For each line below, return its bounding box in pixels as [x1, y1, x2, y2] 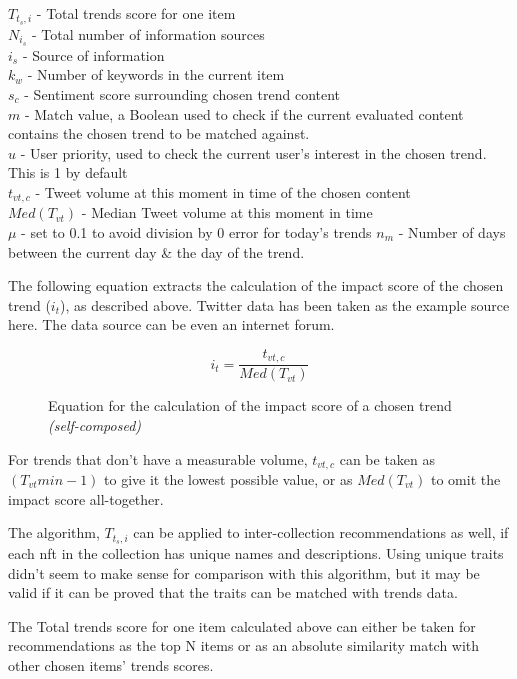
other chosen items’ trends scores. [8, 655, 214, 676]
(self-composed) [48, 414, 142, 435]
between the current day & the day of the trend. [8, 241, 305, 262]
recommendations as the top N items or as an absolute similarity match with [8, 635, 480, 656]
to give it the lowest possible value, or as [104, 469, 353, 490]
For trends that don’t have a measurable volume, [8, 448, 308, 469]
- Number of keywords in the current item [27, 64, 285, 85]
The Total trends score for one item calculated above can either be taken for [8, 615, 476, 636]
